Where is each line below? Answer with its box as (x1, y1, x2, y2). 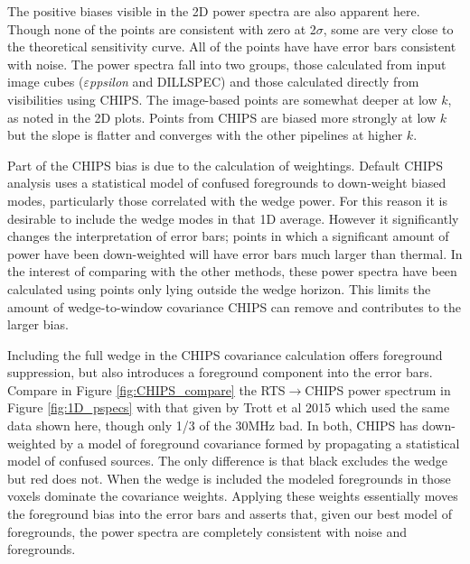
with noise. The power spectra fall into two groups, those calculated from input (7, 54, 446, 73)
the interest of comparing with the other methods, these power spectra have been (7, 262, 457, 281)
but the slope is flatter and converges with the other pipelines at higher (7, 125, 403, 144)
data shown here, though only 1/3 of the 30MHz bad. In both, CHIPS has (7, 416, 418, 435)
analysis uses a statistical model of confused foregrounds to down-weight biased (7, 173, 446, 192)
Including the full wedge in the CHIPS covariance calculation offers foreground (7, 345, 443, 364)
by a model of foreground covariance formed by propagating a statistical (60, 433, 460, 452)
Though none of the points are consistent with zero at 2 (7, 19, 316, 38)
